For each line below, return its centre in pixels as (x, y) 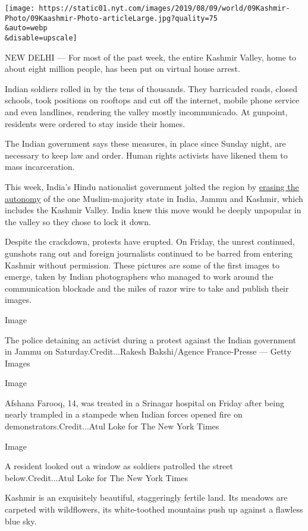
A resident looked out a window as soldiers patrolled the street (119, 466)
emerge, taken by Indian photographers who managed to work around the (139, 276)
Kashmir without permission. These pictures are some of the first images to (142, 265)
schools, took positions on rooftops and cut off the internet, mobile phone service (152, 100)
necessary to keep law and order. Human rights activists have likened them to (146, 155)
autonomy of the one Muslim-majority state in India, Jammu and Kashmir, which (154, 198)
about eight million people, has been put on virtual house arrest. (122, 69)
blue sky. (21, 521)
